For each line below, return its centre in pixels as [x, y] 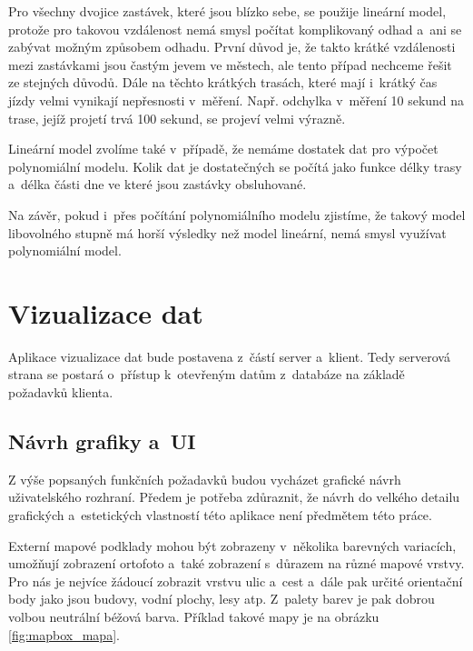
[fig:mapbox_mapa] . [64, 634]
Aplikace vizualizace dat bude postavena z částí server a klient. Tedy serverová [229, 356]
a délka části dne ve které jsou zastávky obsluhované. [158, 184]
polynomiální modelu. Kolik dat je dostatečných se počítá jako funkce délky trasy [235, 166]
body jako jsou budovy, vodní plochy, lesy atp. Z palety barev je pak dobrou [222, 599]
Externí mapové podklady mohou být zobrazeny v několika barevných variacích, [232, 545]
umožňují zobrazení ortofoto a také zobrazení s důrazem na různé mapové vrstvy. [236, 563]
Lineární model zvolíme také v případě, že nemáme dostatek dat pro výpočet [223, 149]
